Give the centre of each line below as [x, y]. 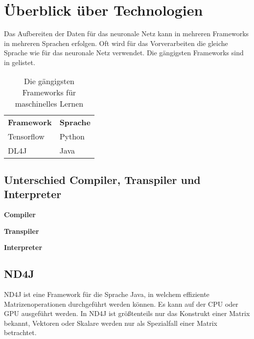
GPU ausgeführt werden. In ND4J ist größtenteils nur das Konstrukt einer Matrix [127, 313]
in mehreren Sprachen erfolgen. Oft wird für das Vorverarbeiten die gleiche [116, 43]
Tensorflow [26, 136]
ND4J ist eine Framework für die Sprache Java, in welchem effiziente [107, 294]
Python [72, 136]
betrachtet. [20, 332]
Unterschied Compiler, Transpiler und [102, 179]
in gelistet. [20, 62]
